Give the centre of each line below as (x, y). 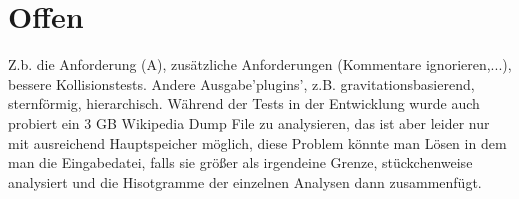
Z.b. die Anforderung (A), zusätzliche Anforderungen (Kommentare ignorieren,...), (260, 64)
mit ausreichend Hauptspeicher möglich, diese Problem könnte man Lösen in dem (257, 142)
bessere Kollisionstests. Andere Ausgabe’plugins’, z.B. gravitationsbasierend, (241, 83)
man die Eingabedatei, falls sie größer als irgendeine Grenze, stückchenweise (240, 162)
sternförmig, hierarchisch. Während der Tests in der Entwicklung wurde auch (244, 103)
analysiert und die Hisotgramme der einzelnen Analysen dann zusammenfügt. (245, 181)
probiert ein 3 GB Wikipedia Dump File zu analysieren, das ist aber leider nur (249, 122)
